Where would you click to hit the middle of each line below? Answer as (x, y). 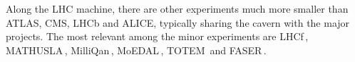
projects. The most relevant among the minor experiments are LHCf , (157, 36)
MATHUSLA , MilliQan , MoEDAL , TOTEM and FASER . (136, 50)
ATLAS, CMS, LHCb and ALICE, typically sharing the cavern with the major (178, 22)
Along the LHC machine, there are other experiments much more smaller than (177, 8)
